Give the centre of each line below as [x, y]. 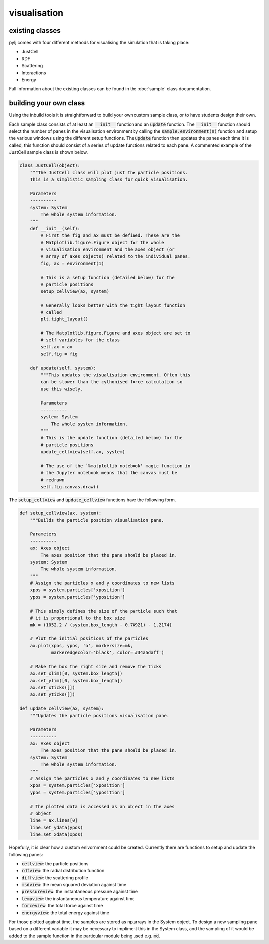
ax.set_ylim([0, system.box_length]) [76, 681]
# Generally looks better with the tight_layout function [113, 305]
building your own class [47, 103]
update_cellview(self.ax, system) [83, 452]
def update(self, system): [63, 368]
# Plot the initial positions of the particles [89, 639]
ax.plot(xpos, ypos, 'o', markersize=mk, [81, 646]
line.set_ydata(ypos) [57, 827]
